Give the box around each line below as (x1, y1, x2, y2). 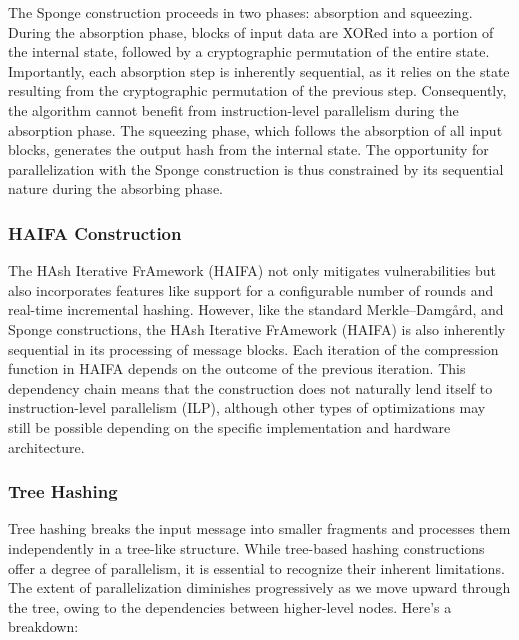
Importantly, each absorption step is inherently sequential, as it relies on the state (8, 60, 510, 81)
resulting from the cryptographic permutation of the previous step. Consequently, (8, 80, 507, 101)
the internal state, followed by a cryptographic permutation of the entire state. (8, 41, 490, 62)
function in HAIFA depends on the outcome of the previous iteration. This (8, 358, 466, 379)
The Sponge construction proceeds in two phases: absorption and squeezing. (8, 2, 473, 22)
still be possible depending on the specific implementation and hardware (8, 416, 451, 437)
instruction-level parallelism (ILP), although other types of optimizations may (8, 397, 486, 418)
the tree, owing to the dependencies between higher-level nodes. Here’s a (8, 596, 452, 617)
